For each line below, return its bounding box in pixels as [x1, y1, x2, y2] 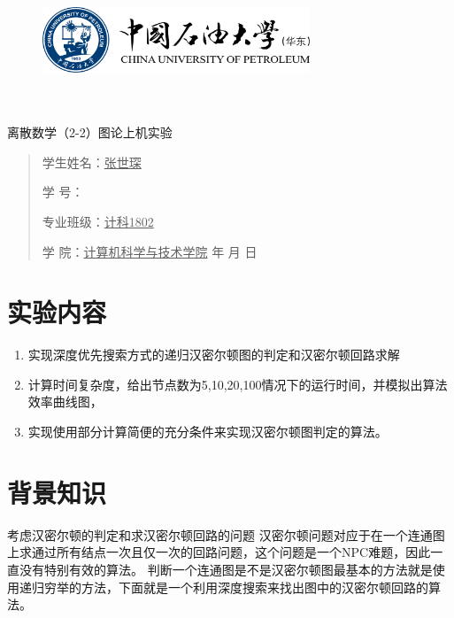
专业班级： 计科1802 [42, 212, 154, 230]
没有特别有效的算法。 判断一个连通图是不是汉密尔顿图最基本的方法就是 [19, 560, 433, 578]
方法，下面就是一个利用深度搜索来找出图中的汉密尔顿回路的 [81, 577, 428, 596]
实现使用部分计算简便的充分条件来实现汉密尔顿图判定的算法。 [27, 422, 388, 441]
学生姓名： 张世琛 [42, 152, 142, 171]
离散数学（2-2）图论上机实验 [7, 123, 173, 142]
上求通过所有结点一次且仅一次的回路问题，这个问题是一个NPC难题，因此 [7, 543, 431, 561]
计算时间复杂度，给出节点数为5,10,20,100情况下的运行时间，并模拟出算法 [27, 375, 448, 393]
